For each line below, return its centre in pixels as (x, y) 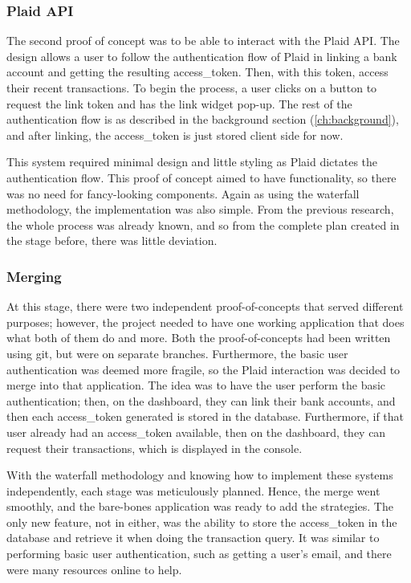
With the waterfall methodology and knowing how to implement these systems (200, 475)
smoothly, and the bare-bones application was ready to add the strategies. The (200, 506)
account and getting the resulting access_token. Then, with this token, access (197, 72)
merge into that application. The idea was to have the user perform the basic (196, 385)
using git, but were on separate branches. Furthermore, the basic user (177, 353)
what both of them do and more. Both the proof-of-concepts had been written (199, 338)
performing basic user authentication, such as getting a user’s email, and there (199, 554)
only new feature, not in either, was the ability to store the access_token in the (202, 522)
